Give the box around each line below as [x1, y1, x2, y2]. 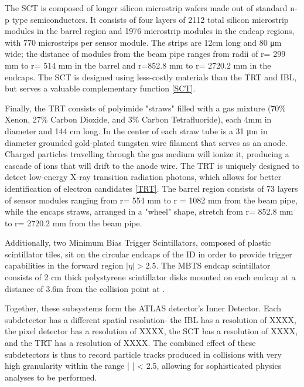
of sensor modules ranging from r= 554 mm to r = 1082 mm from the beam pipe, [5, 193, 298, 206]
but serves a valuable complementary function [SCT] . [5, 82, 196, 94]
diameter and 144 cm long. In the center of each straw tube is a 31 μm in [5, 124, 268, 137]
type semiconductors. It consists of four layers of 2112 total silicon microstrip [12, 13, 289, 25]
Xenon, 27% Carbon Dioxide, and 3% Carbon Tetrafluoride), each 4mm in [5, 113, 272, 125]
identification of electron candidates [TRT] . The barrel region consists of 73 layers [5, 182, 298, 194]
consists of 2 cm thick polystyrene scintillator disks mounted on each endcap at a [5, 271, 296, 283]
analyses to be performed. [5, 371, 97, 383]
